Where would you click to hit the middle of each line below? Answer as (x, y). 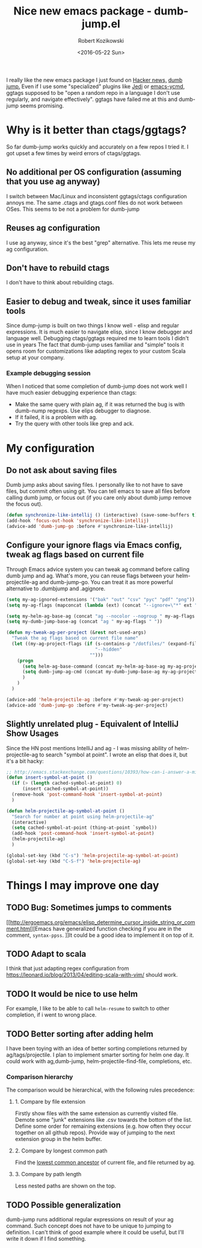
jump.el (101, 24)
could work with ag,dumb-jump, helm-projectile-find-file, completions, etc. (99, 1061)
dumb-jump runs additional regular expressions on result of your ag (90, 1220)
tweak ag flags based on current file (75, 555)
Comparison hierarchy (40, 1077)
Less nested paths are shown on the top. (65, 1186)
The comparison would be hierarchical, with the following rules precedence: (100, 1090)
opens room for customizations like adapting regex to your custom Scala (96, 351)
